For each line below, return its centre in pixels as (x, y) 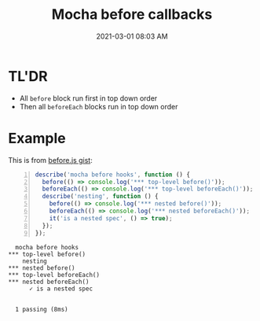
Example (37, 138)
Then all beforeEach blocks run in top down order (99, 106)
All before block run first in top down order (88, 98)
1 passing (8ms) (42, 309)
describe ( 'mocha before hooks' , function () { (113, 175)
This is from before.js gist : (50, 160)
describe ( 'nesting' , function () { (100, 197)
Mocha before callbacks (132, 15)
